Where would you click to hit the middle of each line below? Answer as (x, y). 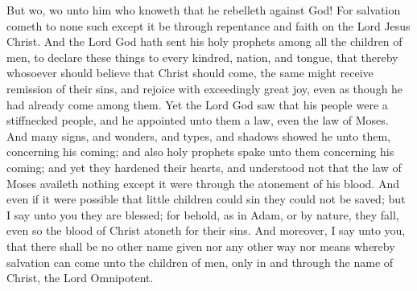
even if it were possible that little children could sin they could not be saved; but (206, 199)
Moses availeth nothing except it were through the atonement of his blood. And (203, 183)
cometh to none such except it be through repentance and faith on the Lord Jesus (208, 25)
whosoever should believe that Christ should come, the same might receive (190, 73)
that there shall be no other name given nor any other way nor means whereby (201, 246)
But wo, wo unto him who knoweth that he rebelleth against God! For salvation (204, 10)
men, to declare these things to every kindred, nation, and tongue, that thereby (202, 57)
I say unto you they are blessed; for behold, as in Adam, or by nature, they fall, (203, 214)
